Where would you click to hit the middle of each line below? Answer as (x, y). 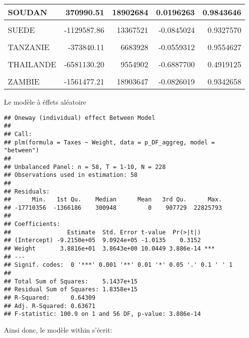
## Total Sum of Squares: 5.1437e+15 (71, 281)
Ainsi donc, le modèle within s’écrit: (58, 330)
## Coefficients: (32, 224)
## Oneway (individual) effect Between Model (80, 118)
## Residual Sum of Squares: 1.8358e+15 (71, 290)
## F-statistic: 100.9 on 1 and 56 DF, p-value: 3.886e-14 (102, 314)
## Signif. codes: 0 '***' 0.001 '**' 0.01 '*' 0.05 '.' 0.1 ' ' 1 (118, 265)
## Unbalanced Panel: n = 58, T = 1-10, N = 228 (85, 167)
